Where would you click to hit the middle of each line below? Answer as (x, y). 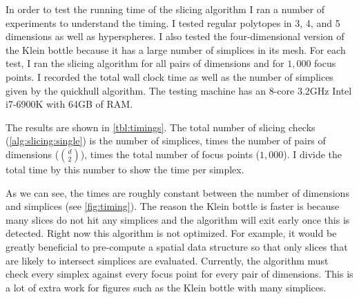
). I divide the (313, 154)
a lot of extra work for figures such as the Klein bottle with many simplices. (166, 287)
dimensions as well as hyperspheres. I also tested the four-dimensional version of (175, 36)
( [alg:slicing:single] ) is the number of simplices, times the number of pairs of (166, 141)
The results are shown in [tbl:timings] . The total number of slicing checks (161, 127)
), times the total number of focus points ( (170, 154)
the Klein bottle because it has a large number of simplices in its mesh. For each (176, 49)
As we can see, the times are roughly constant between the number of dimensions (177, 192)
